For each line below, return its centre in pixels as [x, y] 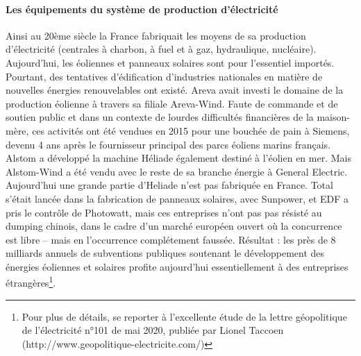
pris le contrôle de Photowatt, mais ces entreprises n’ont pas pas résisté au [164, 212]
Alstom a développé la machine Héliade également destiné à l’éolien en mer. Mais [178, 158]
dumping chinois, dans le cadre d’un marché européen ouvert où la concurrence [174, 226]
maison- [333, 117]
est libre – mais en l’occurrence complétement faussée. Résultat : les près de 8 [171, 239]
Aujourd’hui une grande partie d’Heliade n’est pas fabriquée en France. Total [169, 185]
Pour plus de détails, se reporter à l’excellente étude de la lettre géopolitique [184, 316]
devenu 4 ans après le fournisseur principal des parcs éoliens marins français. [168, 144]
